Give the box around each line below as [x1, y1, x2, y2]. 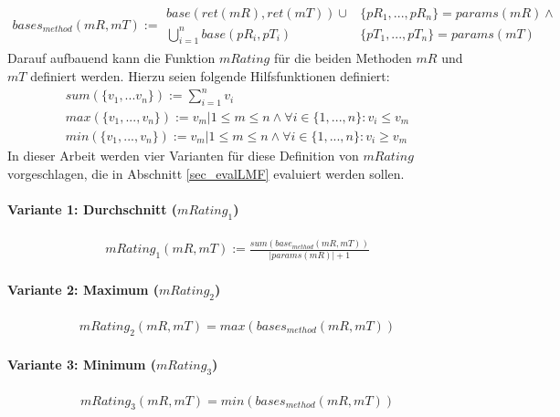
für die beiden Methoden [273, 48, 412, 68]
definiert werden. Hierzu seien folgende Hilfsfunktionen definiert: [30, 66, 390, 85]
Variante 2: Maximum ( [7, 280, 159, 299]
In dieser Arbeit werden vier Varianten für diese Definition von [7, 145, 359, 164]
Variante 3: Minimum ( [7, 355, 157, 374]
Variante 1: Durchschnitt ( [7, 199, 178, 218]
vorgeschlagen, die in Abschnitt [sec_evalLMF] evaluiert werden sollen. [7, 163, 405, 182]
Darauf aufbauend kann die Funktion [7, 48, 216, 68]
